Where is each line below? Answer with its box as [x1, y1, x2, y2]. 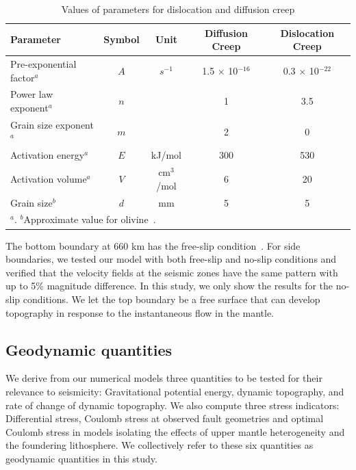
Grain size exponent [10, 117, 94, 131]
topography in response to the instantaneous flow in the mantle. [5, 305, 275, 319]
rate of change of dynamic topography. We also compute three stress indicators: [5, 397, 340, 412]
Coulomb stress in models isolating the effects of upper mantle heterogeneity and [5, 424, 345, 439]
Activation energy [10, 148, 85, 162]
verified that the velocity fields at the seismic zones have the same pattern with [5, 265, 338, 279]
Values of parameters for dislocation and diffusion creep [61, 2, 295, 16]
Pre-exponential [10, 57, 77, 71]
